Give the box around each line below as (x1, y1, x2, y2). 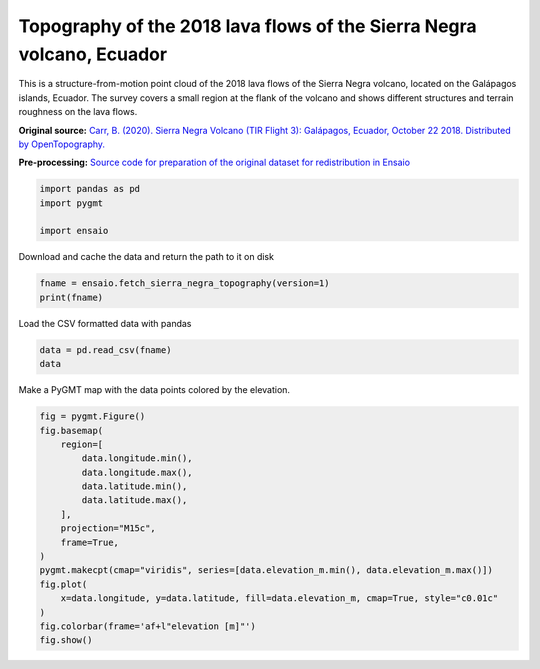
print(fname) (39, 291, 104, 303)
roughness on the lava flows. (18, 106, 138, 118)
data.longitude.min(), (81, 453, 194, 464)
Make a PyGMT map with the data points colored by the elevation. (18, 384, 290, 396)
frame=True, (60, 536, 120, 548)
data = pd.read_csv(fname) (39, 344, 172, 355)
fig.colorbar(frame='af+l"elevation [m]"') (39, 621, 257, 632)
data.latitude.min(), (81, 481, 188, 492)
